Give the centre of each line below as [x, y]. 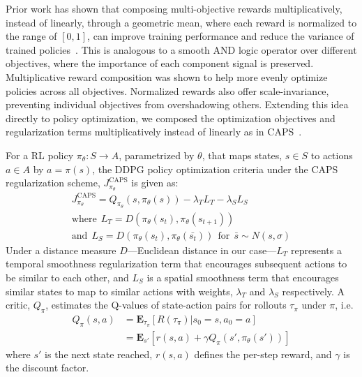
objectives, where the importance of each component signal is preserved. [160, 63]
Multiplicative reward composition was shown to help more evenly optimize [167, 76]
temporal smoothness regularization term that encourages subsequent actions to [176, 264]
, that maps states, [242, 155]
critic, [18, 305]
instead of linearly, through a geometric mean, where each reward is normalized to [181, 22]
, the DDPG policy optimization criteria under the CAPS [215, 169]
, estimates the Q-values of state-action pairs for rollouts [166, 305]
